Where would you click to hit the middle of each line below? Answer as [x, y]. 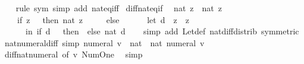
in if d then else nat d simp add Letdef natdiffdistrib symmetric [162, 31]
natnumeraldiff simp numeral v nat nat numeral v [104, 42]
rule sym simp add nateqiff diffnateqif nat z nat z [119, 8]
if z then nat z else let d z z [103, 19]
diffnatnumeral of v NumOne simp [73, 54]
